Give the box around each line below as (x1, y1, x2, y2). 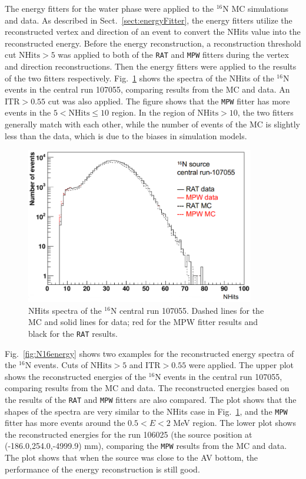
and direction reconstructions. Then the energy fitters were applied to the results (5, 60, 297, 73)
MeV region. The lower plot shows (173, 416, 296, 429)
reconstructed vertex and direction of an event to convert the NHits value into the (5, 25, 301, 38)
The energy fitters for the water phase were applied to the (5, 2, 214, 14)
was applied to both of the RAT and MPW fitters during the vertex (58, 48, 289, 61)
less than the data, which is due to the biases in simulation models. (5, 129, 247, 142)
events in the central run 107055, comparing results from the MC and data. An (5, 83, 290, 96)
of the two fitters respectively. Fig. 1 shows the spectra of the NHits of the (5, 71, 274, 84)
